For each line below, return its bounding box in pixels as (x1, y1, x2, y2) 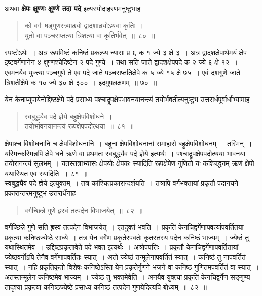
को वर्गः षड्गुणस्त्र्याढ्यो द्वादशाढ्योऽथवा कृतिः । (24, 20, 144, 30)
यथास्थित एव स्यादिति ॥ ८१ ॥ (5, 168, 88, 178)
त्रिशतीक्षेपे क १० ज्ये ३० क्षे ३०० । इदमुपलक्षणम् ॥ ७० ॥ (5, 77, 157, 87)
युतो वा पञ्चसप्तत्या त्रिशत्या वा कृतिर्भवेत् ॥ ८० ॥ (24, 30, 155, 41)
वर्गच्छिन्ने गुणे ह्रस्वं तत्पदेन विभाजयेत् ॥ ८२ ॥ (24, 205, 143, 215)
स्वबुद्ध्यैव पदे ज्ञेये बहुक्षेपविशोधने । (24, 111, 113, 121)
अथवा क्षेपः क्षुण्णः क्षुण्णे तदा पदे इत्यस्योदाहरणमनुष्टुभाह (5, 3, 141, 13)
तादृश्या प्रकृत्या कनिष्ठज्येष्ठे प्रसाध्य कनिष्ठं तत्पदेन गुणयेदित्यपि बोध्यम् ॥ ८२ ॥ (5, 281, 207, 292)
